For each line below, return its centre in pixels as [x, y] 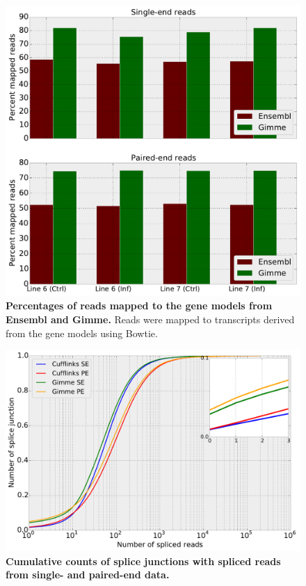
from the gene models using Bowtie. [82, 333]
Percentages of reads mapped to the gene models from [139, 306]
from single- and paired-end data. [88, 575]
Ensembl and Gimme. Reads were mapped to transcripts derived [150, 319]
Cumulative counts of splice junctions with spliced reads [143, 561]
